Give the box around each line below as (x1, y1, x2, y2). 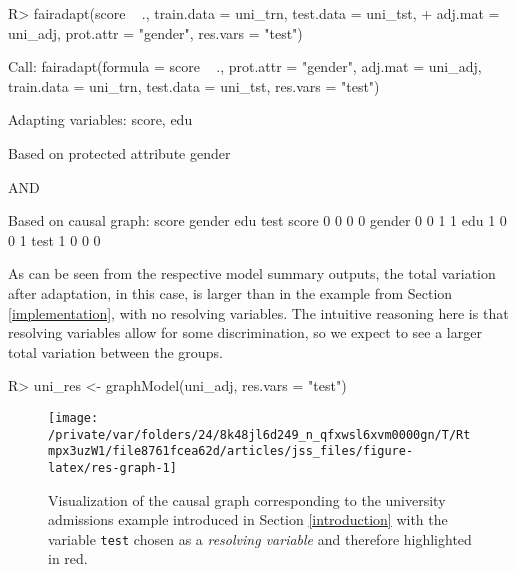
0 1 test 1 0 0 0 (8, 229, 101, 250)
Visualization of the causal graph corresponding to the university (48, 489, 446, 510)
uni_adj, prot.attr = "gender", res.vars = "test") (8, 22, 303, 43)
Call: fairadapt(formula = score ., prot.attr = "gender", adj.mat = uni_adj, (8, 56, 482, 77)
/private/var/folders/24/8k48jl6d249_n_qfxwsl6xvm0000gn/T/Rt (48, 427, 471, 442)
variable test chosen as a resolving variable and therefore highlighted (48, 528, 472, 549)
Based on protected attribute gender (8, 142, 231, 163)
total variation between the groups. (8, 341, 223, 362)
